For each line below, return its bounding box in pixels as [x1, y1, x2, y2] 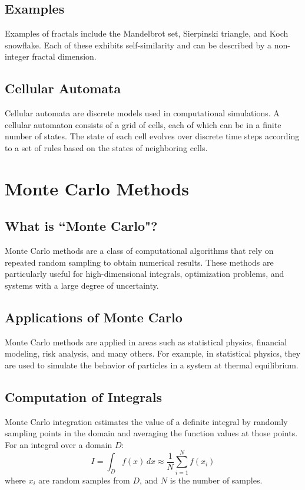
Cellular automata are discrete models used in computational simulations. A [5, 107, 280, 119]
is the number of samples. [170, 473, 263, 486]
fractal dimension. [32, 50, 97, 63]
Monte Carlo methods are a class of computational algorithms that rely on [5, 244, 274, 257]
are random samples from [38, 473, 130, 486]
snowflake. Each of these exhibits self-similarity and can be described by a [5, 38, 271, 51]
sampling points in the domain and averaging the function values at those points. [5, 427, 298, 439]
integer [5, 50, 29, 63]
